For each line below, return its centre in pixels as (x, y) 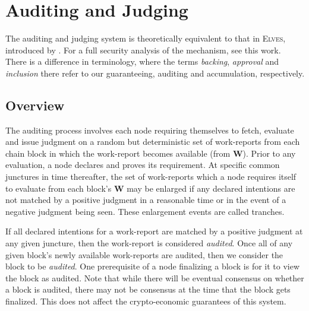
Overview (35, 105)
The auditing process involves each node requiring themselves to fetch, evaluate (150, 130)
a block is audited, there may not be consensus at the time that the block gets (148, 289)
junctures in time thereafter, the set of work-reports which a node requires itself (151, 177)
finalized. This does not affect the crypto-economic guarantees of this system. (146, 301)
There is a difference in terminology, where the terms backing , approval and (142, 61)
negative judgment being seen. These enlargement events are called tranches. (145, 211)
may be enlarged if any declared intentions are (211, 188)
